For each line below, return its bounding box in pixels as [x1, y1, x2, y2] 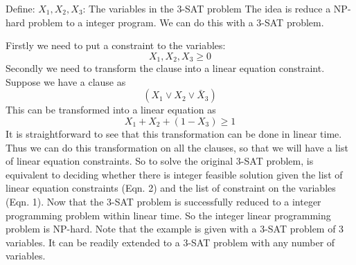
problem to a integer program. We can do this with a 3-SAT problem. [28, 15, 324, 29]
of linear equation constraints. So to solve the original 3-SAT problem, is [6, 154, 314, 168]
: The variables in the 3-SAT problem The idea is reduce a [82, 1, 331, 15]
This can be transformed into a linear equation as [6, 102, 216, 117]
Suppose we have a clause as [6, 74, 126, 89]
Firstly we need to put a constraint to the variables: [6, 38, 226, 53]
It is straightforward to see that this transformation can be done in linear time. [6, 127, 342, 141]
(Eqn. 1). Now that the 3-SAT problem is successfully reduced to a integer [6, 194, 321, 208]
